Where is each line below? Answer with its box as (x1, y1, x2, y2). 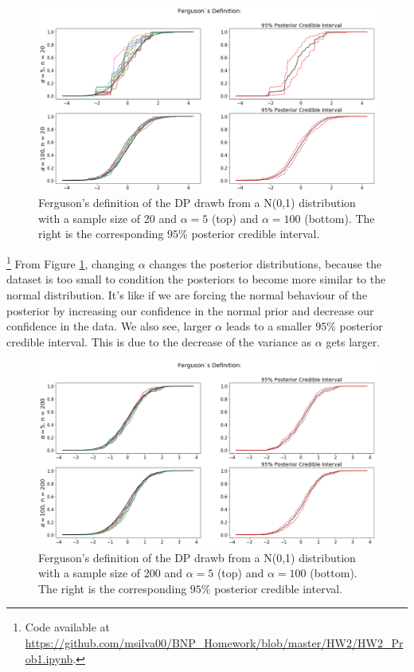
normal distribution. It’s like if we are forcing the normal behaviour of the (6, 286, 368, 303)
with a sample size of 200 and (38, 565, 182, 581)
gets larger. (326, 333, 381, 350)
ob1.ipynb (25, 650, 73, 666)
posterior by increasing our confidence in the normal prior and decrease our (6, 302, 374, 318)
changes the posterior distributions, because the (149, 255, 382, 272)
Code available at (25, 619, 110, 635)
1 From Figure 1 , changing (6, 253, 135, 272)
